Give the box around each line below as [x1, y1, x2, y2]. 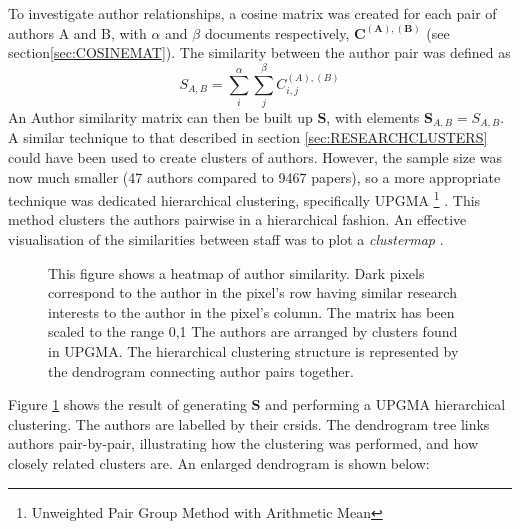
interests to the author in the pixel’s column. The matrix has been [48, 301, 455, 322]
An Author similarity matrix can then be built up [8, 106, 313, 127]
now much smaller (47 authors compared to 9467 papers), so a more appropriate [8, 166, 501, 187]
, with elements [326, 106, 420, 127]
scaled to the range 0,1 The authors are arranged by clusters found [48, 321, 458, 342]
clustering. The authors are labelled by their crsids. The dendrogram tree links [8, 413, 490, 434]
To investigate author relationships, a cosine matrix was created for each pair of [8, 3, 497, 23]
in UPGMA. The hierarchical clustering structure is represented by [48, 340, 459, 361]
